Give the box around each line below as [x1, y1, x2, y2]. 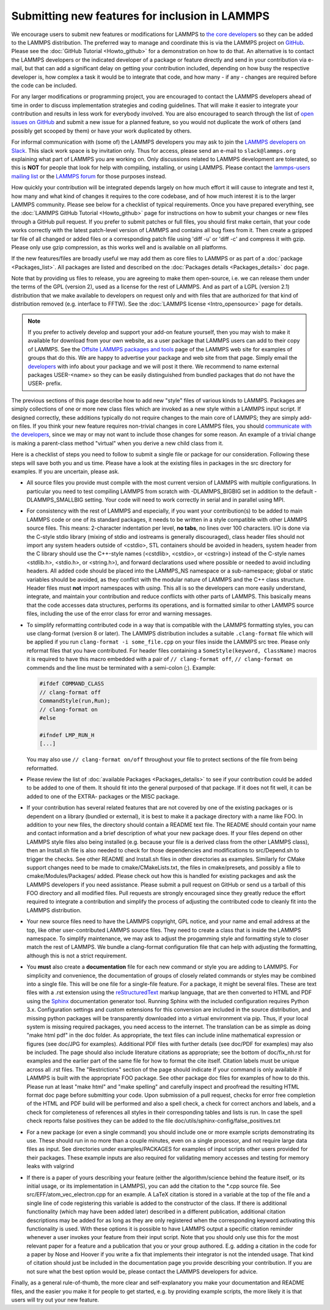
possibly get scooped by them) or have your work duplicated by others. [11, 127, 192, 134]
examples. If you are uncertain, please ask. [11, 467, 120, 475]
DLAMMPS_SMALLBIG [26, 496, 84, 503]
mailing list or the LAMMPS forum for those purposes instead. [11, 172, 167, 180]
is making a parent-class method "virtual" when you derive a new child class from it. [11, 439, 224, 447]
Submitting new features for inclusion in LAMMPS [11, 9, 270, 23]
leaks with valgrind [26, 1163, 75, 1170]
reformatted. [26, 764, 58, 772]
